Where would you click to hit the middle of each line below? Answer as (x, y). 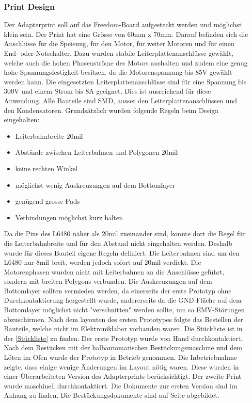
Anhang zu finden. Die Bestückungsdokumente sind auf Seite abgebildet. (112, 395)
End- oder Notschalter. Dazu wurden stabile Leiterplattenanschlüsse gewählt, (119, 53)
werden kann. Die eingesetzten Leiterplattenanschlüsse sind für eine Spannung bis (125, 81)
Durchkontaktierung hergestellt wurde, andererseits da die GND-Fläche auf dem (123, 300)
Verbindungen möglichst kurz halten (69, 217)
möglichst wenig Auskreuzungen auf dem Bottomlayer (95, 185)
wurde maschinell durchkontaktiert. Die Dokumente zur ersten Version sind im (121, 385)
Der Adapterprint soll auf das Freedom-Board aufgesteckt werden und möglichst (123, 24)
